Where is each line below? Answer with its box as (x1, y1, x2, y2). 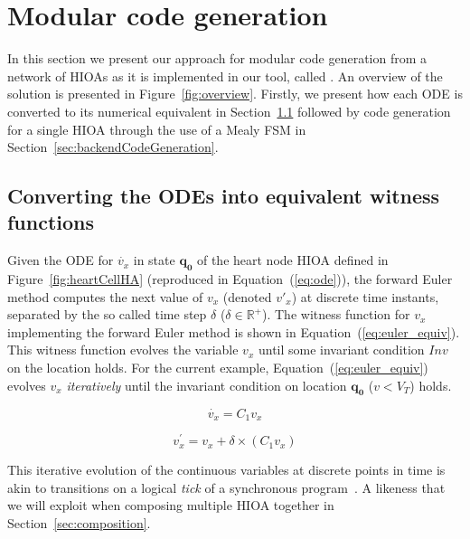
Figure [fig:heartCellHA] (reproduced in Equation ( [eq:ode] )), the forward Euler (7, 269, 453, 288)
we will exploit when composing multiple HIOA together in (7, 496, 334, 515)
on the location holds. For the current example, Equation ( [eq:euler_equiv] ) (7, 358, 428, 377)
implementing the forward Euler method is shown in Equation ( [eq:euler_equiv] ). (7, 322, 460, 341)
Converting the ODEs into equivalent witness (7, 182, 440, 210)
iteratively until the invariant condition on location (66, 375, 347, 394)
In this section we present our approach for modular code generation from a (7, 49, 428, 68)
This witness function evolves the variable (7, 340, 239, 359)
